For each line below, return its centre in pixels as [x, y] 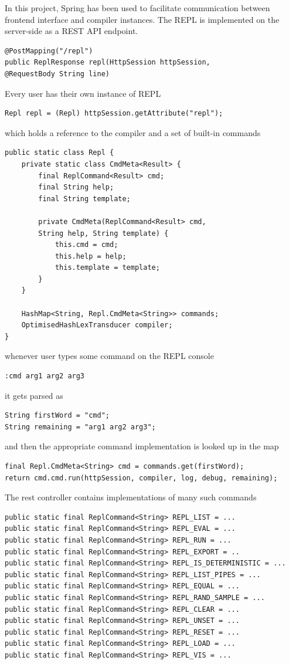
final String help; [76, 187]
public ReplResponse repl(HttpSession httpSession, [108, 62]
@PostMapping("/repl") [49, 51]
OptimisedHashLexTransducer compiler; [97, 325]
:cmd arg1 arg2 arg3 [45, 376]
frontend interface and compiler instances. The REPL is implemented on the [142, 19]
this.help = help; [91, 256]
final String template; [84, 199]
